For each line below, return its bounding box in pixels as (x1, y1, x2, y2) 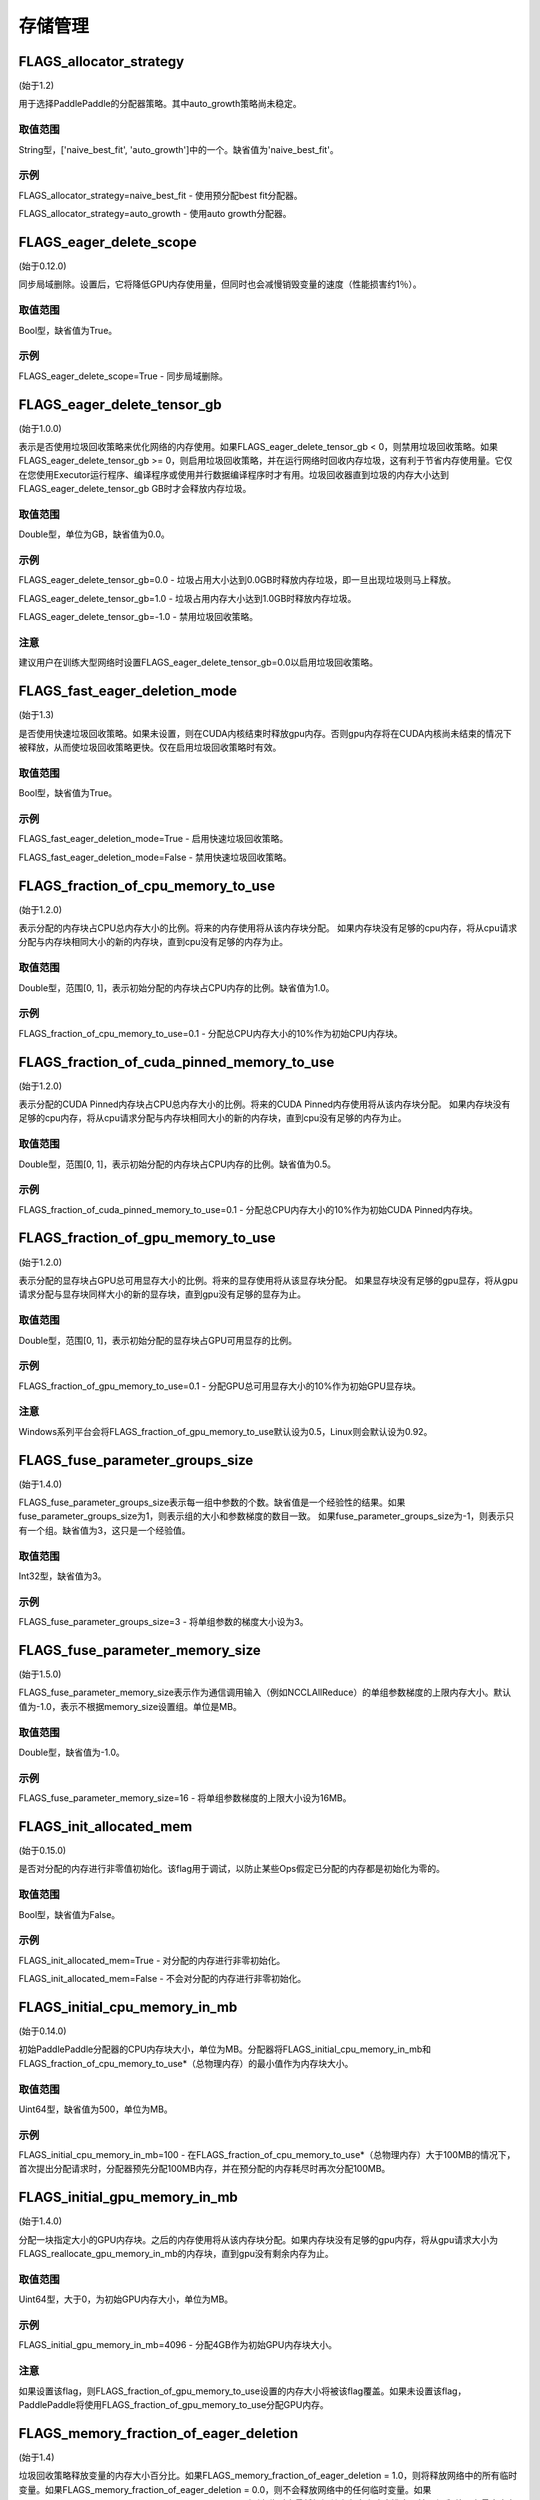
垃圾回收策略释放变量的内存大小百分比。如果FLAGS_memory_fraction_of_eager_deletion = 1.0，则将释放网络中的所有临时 (18, 2470, 518, 2482)
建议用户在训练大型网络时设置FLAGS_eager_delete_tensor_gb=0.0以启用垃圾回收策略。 (18, 656, 379, 669)
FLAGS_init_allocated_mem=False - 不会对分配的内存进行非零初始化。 (18, 1973, 307, 1985)
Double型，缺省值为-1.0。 (18, 1746, 125, 1758)
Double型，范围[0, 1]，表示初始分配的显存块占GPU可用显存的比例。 (18, 1334, 298, 1346)
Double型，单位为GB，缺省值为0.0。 (18, 528, 170, 540)
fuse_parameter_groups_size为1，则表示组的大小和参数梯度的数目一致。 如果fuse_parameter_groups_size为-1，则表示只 (18, 1510, 515, 1522)
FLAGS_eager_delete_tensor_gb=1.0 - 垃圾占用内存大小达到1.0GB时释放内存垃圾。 (18, 592, 357, 604)
